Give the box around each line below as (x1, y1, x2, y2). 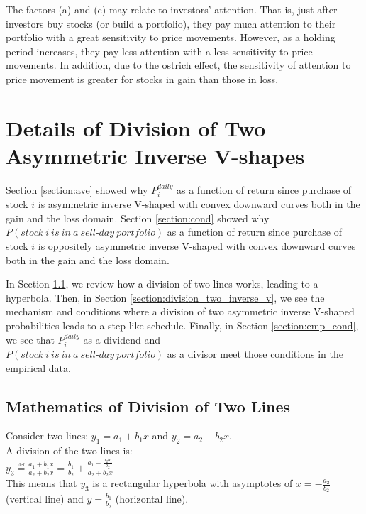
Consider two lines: (6, 428, 89, 443)
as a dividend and (83, 332, 161, 346)
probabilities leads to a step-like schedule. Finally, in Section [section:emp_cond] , (6, 318, 359, 333)
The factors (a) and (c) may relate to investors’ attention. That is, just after (6, 2, 338, 16)
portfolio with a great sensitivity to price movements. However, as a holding (6, 30, 335, 45)
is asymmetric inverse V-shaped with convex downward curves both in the (38, 197, 360, 212)
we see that (6, 332, 55, 346)
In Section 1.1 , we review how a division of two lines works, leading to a (6, 276, 318, 291)
